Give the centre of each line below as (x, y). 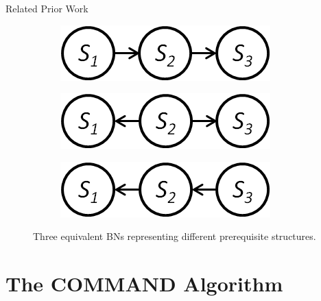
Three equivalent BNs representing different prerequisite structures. (175, 236)
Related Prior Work (47, 8)
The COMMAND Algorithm (144, 284)
